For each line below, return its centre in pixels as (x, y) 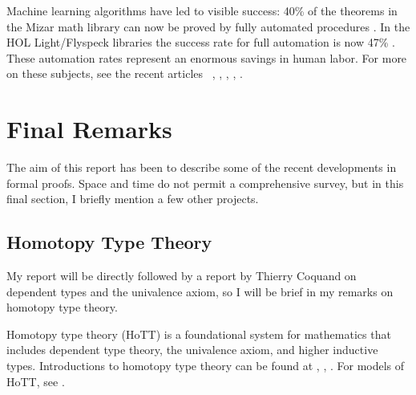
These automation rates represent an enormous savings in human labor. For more (207, 57)
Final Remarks (89, 129)
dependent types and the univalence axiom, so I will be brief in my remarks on (200, 291)
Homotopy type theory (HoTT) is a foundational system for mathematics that (199, 334)
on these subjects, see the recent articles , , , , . (125, 73)
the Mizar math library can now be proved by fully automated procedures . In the (208, 26)
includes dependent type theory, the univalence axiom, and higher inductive (192, 350)
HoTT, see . (36, 381)
